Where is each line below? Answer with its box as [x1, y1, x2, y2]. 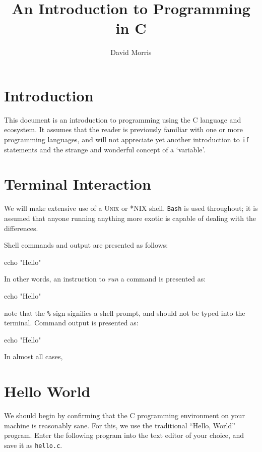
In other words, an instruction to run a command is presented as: [4, 273, 206, 284]
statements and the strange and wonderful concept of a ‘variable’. [4, 144, 206, 154]
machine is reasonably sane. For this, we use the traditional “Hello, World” [4, 420, 235, 430]
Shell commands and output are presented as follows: [4, 240, 168, 250]
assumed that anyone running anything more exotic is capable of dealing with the [4, 213, 256, 223]
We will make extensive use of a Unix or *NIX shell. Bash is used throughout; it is [4, 203, 258, 213]
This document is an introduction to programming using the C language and [4, 114, 241, 125]
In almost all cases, [4, 351, 63, 362]
